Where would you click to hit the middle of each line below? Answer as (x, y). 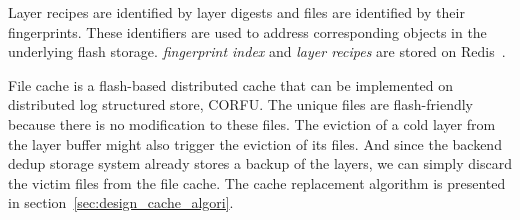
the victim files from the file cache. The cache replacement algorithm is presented (257, 182)
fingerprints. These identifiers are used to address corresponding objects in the (247, 31)
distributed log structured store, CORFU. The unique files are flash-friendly (240, 104)
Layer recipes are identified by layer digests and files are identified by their (236, 12)
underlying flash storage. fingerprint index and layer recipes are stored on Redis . (257, 51)
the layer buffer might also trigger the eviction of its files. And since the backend (255, 143)
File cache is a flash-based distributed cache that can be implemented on (231, 84)
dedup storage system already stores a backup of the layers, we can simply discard (260, 163)
